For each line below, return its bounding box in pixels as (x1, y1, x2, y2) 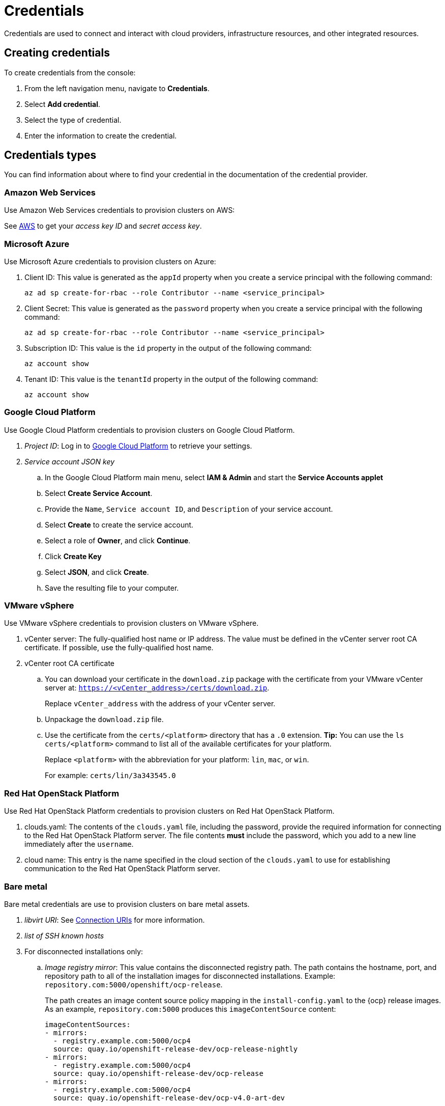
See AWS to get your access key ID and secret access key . (4, 222, 202, 231)
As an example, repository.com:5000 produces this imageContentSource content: (45, 1004, 336, 1013)
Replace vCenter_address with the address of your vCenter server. (45, 699, 276, 708)
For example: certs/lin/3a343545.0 (45, 771, 176, 780)
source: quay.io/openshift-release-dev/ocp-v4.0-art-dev (53, 1093, 285, 1102)
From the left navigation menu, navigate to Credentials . (24, 84, 210, 93)
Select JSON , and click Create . (45, 567, 149, 576)
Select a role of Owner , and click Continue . (45, 536, 191, 545)
